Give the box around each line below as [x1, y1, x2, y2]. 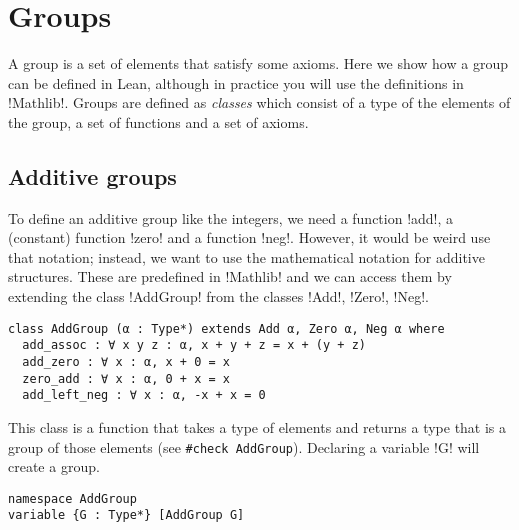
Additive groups [8, 160, 177, 191]
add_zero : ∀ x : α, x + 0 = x [22, 354, 230, 369]
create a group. [8, 456, 100, 477]
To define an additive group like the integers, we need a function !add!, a [8, 207, 454, 228]
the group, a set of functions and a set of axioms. [8, 111, 309, 132]
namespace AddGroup [8, 491, 137, 506]
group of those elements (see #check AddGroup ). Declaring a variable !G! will [8, 436, 480, 457]
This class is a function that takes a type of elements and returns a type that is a [8, 416, 507, 437]
